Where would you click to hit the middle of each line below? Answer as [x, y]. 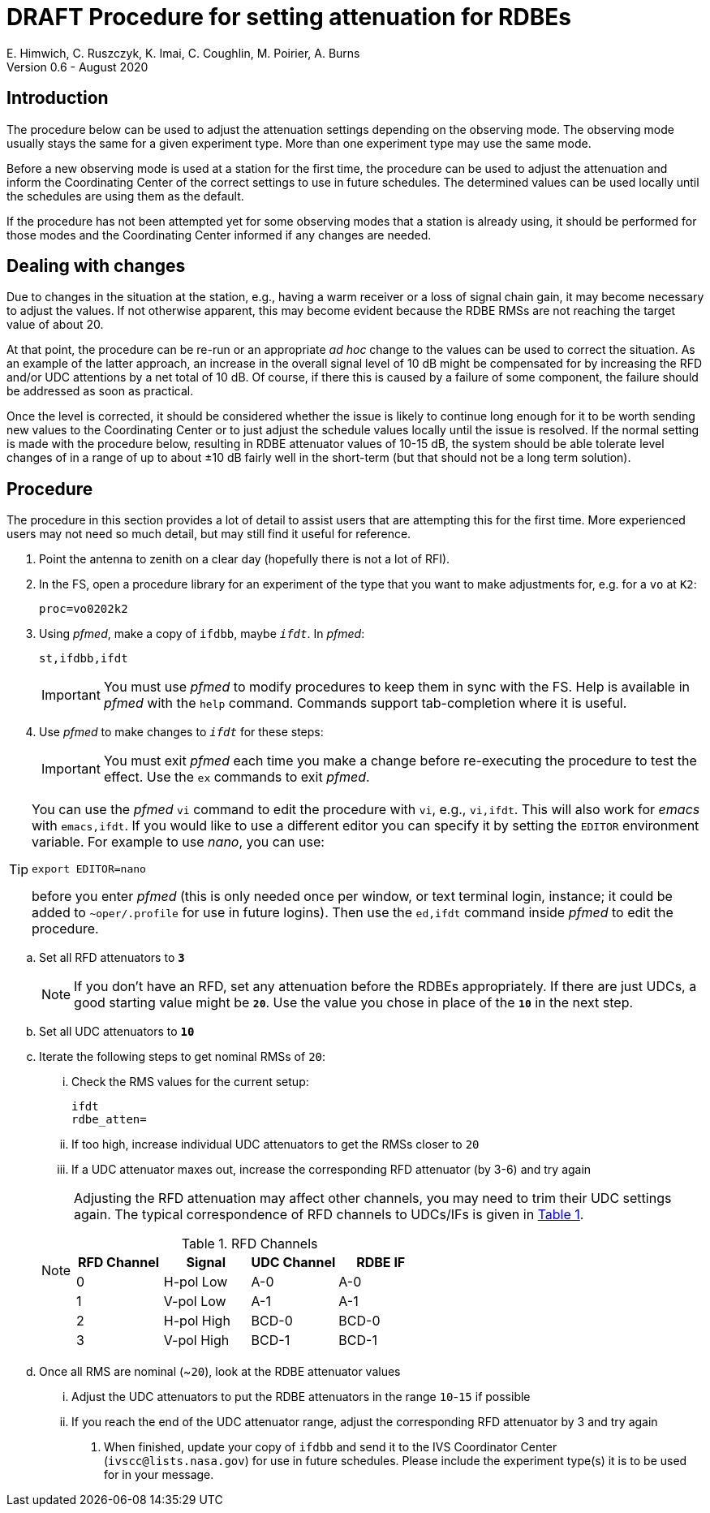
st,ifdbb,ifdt [84, 659]
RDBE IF [381, 1263]
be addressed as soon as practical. [100, 391]
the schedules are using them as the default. [125, 196]
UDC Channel [293, 1263]
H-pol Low [196, 1282]
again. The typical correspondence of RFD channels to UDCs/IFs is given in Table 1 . [329, 1215]
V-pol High [196, 1341]
